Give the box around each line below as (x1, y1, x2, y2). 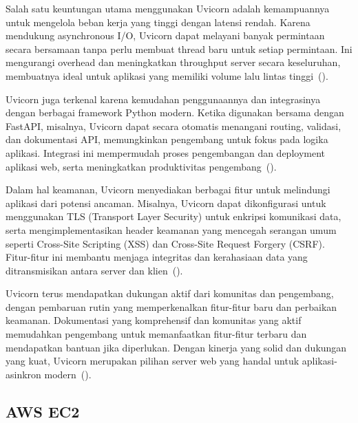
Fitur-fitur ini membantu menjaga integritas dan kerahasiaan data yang (6, 250, 308, 264)
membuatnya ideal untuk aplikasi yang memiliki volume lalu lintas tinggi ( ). (6, 68, 328, 83)
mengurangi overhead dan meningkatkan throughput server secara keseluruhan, (6, 55, 341, 69)
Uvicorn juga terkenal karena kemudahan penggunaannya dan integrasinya (6, 91, 321, 106)
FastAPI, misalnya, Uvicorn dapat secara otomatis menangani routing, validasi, (6, 118, 341, 133)
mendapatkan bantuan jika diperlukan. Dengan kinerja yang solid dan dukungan (6, 340, 347, 354)
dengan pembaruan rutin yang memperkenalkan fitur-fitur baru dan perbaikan (6, 299, 337, 314)
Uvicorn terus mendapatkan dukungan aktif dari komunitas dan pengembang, (6, 286, 334, 301)
